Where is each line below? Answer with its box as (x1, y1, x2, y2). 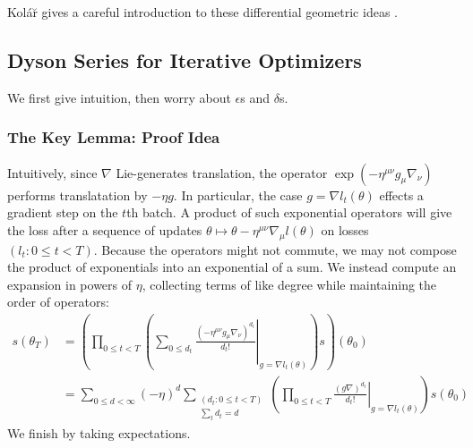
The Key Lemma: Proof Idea (7, 126, 220, 148)
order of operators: (7, 292, 109, 311)
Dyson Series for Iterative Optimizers (7, 46, 362, 73)
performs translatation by (7, 185, 148, 204)
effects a (379, 185, 424, 204)
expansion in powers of (7, 275, 133, 293)
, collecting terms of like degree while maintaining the (142, 275, 437, 293)
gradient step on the (7, 203, 118, 222)
